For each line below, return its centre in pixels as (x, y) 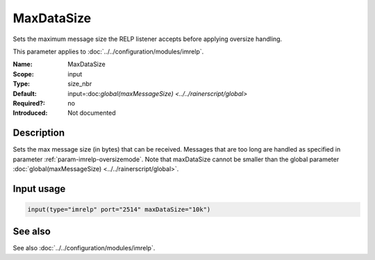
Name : (23, 64)
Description (39, 133)
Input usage (39, 189)
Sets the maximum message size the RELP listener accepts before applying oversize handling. (148, 39)
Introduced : (30, 113)
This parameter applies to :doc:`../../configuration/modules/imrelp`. (108, 51)
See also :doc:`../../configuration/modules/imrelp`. (84, 248)
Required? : (29, 103)
